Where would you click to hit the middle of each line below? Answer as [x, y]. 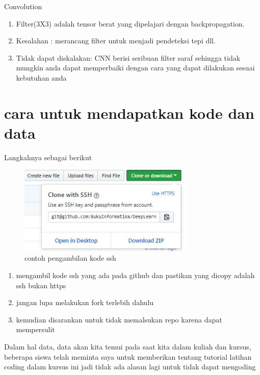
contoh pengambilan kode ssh [70, 258]
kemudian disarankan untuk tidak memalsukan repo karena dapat [119, 319]
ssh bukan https [41, 285]
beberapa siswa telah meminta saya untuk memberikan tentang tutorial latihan [128, 356]
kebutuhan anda [41, 77]
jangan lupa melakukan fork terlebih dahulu [85, 302]
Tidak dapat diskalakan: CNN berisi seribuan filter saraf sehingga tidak [128, 57]
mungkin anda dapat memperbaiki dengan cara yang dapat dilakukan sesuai [135, 68]
